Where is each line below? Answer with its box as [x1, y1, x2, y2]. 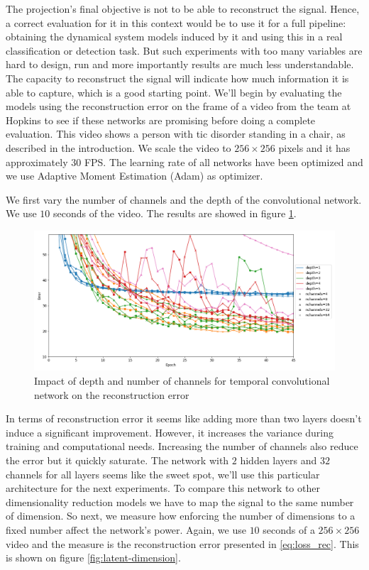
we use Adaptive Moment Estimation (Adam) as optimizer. [6, 168, 263, 183]
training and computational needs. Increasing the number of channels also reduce [6, 439, 358, 454]
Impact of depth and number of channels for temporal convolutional [34, 373, 330, 388]
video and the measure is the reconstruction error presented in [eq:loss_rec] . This [6, 536, 359, 551]
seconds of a [263, 522, 315, 537]
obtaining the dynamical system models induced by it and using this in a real [6, 29, 343, 44]
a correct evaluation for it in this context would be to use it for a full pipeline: [6, 15, 346, 30]
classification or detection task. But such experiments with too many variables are [6, 43, 363, 57]
